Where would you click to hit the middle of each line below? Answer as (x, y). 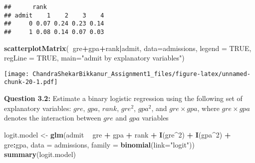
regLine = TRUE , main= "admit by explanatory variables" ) (94, 58)
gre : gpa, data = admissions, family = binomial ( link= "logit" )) (99, 144)
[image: (17, 74)
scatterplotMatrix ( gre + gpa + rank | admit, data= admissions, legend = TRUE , (128, 48)
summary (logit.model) (40, 154)
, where (208, 108)
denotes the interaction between (53, 118)
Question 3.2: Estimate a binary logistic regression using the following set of (123, 98)
